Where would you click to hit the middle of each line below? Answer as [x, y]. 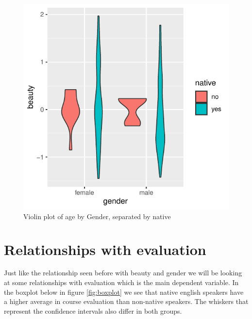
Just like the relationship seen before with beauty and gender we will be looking [123, 273]
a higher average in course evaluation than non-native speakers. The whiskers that [126, 301]
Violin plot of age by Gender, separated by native [97, 216]
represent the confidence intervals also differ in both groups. [93, 311]
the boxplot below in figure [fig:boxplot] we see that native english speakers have [124, 292]
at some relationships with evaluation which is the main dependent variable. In [121, 282]
